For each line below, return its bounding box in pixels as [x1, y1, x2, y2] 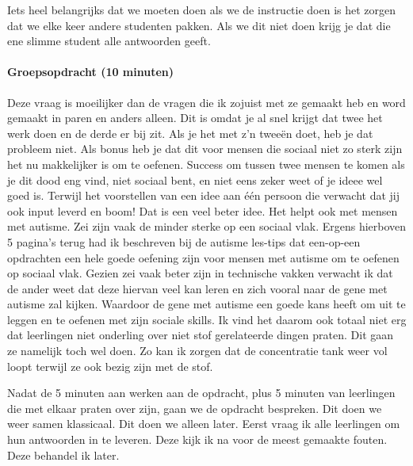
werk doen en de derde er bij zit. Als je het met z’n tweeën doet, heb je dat [7, 124, 373, 141]
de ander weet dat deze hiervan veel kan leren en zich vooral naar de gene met [7, 280, 388, 296]
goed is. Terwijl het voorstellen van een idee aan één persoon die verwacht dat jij [7, 187, 400, 204]
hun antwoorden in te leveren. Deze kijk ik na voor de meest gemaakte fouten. [7, 431, 388, 448]
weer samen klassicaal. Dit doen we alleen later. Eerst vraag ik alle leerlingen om [7, 415, 400, 432]
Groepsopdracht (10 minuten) [7, 63, 174, 80]
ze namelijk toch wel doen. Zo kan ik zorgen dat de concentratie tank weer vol [7, 342, 388, 359]
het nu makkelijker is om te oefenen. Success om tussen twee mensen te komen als [7, 155, 405, 172]
